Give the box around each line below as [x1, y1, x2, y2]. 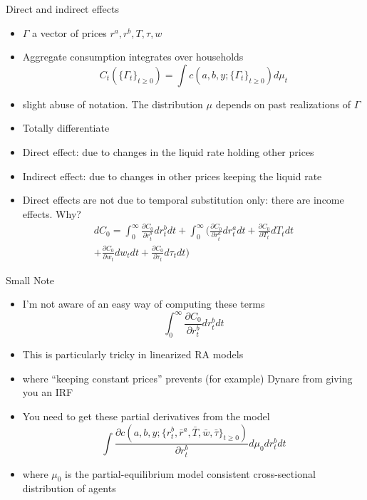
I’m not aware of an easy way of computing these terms [22, 296, 265, 311]
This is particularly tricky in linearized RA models [22, 347, 244, 362]
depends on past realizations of [215, 96, 351, 111]
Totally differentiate [22, 120, 110, 135]
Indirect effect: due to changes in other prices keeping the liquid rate [22, 168, 322, 183]
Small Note [6, 272, 55, 287]
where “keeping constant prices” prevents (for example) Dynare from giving [22, 370, 353, 385]
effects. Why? [22, 206, 81, 221]
